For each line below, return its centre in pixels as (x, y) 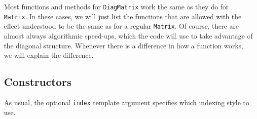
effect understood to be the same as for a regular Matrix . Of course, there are (121, 26)
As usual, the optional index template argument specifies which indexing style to (127, 102)
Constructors (38, 82)
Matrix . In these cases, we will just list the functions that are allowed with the (123, 16)
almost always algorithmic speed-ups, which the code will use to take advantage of (128, 35)
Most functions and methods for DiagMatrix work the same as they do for (116, 6)
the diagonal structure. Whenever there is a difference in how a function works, (124, 45)
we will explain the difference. (49, 55)
